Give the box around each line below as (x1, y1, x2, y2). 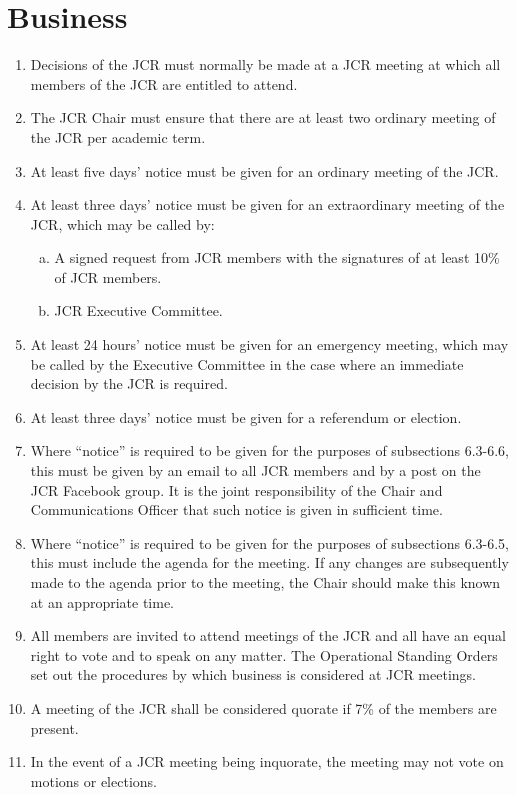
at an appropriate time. (30, 591, 175, 612)
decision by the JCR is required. (30, 373, 228, 394)
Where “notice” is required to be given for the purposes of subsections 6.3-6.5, (30, 532, 509, 553)
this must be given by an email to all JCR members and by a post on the (30, 460, 481, 481)
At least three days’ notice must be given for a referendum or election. (30, 406, 462, 427)
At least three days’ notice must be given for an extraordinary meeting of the (30, 194, 505, 215)
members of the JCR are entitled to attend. (30, 73, 298, 94)
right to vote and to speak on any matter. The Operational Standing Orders (30, 644, 498, 665)
